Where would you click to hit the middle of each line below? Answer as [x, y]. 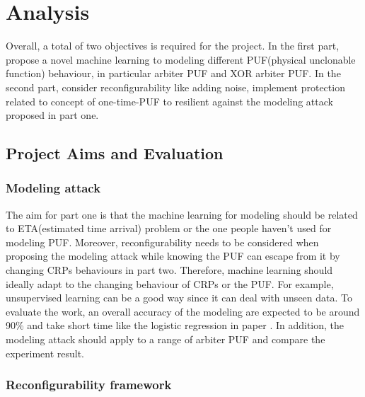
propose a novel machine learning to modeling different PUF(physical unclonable [181, 59]
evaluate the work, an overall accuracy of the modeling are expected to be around [183, 311]
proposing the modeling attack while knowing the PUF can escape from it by [173, 256]
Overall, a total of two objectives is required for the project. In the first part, [173, 46]
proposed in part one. [52, 115]
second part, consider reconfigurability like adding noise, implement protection [175, 87]
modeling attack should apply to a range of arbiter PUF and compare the [166, 339]
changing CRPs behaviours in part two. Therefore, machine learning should [169, 270]
